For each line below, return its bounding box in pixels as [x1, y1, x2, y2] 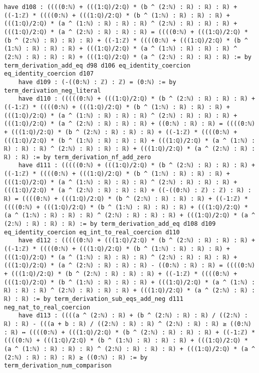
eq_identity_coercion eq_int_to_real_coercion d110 [4, 228, 180, 236]
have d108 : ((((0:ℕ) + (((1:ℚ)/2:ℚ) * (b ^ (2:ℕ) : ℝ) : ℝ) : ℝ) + [4, 4, 237, 11]
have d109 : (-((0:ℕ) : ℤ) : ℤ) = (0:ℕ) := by [18, 78, 176, 86]
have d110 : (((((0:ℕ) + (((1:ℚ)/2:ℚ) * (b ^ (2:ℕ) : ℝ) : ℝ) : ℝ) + [18, 95, 255, 103]
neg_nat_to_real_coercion [4, 303, 90, 311]
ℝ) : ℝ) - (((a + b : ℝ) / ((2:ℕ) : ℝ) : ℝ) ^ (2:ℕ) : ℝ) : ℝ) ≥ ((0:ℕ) [4, 320, 251, 327]
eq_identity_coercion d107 [4, 70, 94, 78]
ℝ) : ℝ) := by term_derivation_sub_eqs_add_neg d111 [4, 295, 183, 302]
